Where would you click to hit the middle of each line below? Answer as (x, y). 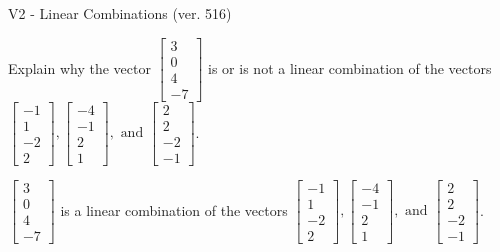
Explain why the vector (79, 67)
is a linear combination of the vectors (174, 209)
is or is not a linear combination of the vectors (350, 67)
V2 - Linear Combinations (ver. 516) (120, 13)
